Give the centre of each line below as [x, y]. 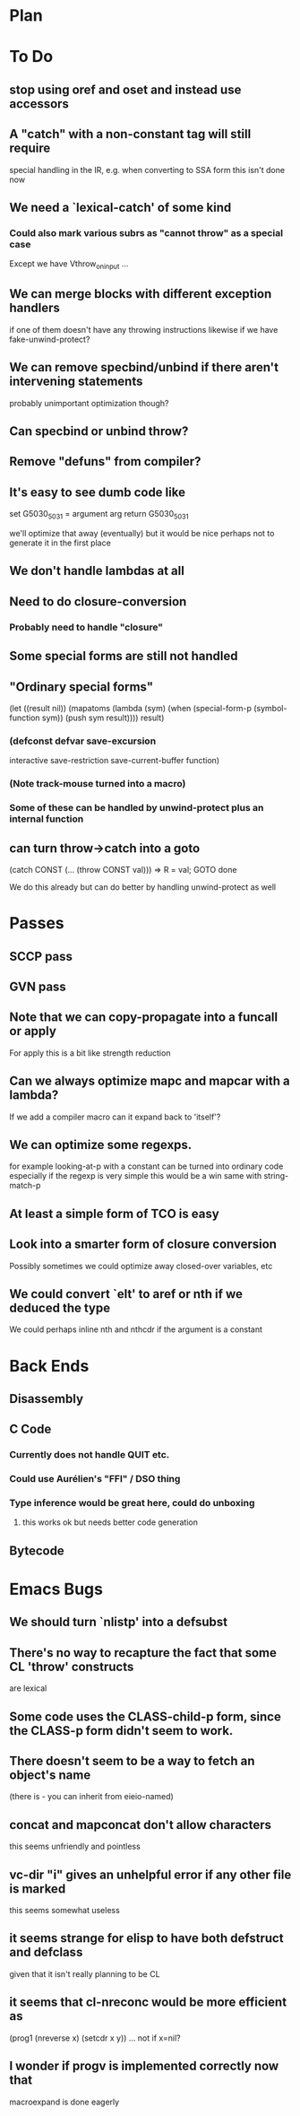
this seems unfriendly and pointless [75, 1846]
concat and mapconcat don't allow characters [140, 1825]
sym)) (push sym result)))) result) [103, 718]
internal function [47, 819]
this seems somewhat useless [65, 1911]
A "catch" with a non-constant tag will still [130, 134]
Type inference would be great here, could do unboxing [132, 1503]
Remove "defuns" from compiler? [105, 462]
